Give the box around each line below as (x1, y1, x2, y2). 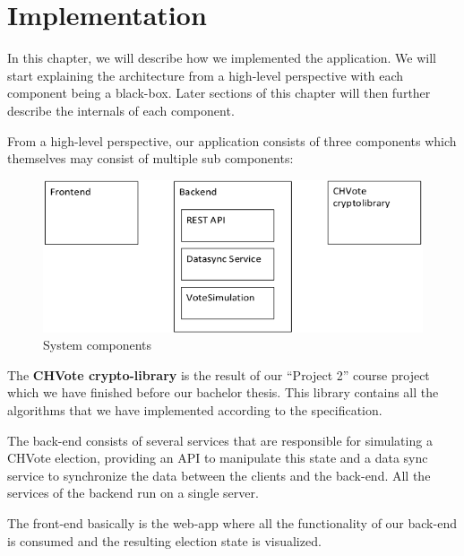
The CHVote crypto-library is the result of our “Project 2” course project (7, 365, 430, 384)
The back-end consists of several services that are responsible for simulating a (7, 430, 433, 449)
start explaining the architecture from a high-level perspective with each (7, 65, 404, 84)
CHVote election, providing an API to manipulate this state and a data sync (7, 448, 428, 467)
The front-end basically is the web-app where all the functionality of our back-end (7, 514, 457, 533)
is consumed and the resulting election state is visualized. (7, 531, 322, 550)
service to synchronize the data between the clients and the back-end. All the (7, 465, 431, 484)
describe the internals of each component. (7, 100, 235, 119)
